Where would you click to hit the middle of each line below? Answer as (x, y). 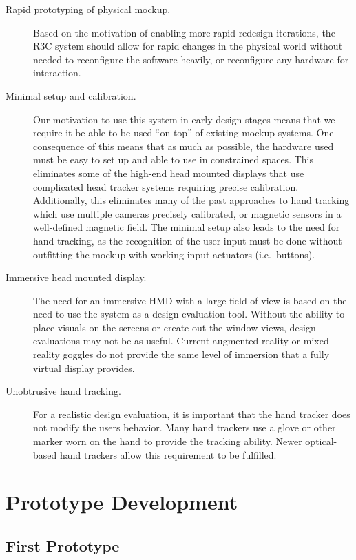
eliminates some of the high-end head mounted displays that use (169, 173)
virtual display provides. (84, 367)
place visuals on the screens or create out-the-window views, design (175, 327)
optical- (321, 441)
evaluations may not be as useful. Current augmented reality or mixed (181, 341)
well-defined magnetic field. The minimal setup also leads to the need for (187, 227)
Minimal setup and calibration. (71, 95)
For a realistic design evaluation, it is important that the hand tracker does (192, 414)
